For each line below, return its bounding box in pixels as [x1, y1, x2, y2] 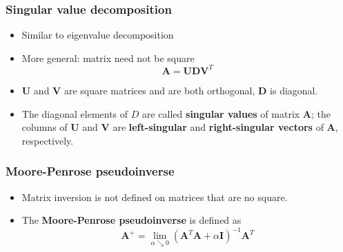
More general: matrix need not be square [21, 50, 195, 65]
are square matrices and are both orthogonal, [63, 83, 255, 97]
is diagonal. [270, 83, 318, 97]
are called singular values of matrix [142, 106, 300, 120]
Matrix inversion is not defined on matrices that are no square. [21, 189, 288, 204]
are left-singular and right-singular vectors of [112, 120, 324, 134]
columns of [21, 120, 68, 134]
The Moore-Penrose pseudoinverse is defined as [21, 213, 242, 227]
